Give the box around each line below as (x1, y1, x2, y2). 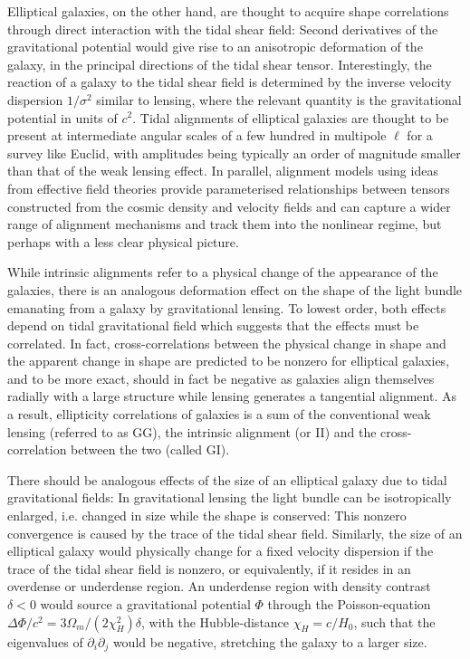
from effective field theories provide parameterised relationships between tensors (7, 178, 450, 197)
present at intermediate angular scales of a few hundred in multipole (7, 126, 387, 145)
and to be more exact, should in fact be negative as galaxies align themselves (7, 368, 435, 387)
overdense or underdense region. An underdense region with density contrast (7, 577, 431, 596)
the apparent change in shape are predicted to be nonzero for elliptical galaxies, (7, 351, 450, 370)
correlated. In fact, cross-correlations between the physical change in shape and (7, 333, 446, 352)
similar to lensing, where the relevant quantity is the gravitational (96, 90, 462, 109)
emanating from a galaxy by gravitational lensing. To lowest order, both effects (7, 298, 446, 317)
